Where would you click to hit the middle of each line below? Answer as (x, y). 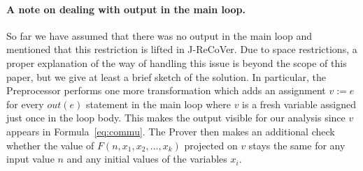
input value (30, 159)
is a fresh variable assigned (299, 104)
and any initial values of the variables (147, 159)
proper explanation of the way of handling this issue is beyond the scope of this (177, 62)
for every (25, 104)
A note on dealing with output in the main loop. (126, 9)
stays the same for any (297, 145)
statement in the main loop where (158, 104)
